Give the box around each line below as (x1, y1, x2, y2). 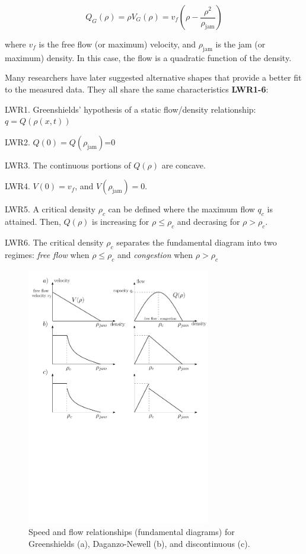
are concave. (161, 158, 206, 171)
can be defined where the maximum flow (108, 203, 255, 215)
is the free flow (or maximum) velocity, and (39, 38, 196, 50)
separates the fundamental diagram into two (116, 235, 277, 248)
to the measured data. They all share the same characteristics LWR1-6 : (5, 82, 269, 95)
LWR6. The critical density (5, 235, 104, 248)
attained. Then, (5, 215, 61, 228)
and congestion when (117, 248, 193, 260)
